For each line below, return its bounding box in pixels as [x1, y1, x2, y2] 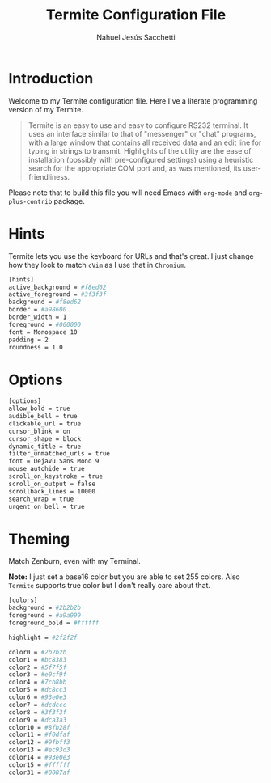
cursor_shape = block [8, 434, 82, 442]
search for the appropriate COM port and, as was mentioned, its [28, 163, 242, 173]
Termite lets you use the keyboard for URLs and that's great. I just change [8, 251, 255, 260]
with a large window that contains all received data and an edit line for [28, 138, 262, 147]
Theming [8, 530, 70, 548]
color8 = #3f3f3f [8, 708, 67, 717]
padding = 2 [8, 336, 49, 344]
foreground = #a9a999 [8, 612, 82, 620]
